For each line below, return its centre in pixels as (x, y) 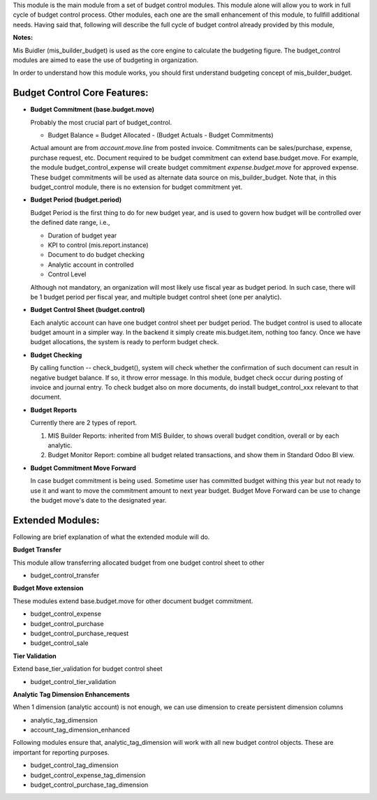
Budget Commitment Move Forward (83, 468)
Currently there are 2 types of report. (84, 423)
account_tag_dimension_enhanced (80, 730)
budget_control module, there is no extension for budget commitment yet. (136, 187)
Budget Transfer (37, 550)
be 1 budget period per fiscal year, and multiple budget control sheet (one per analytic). (156, 297)
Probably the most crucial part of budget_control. (101, 122)
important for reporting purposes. (61, 752)
